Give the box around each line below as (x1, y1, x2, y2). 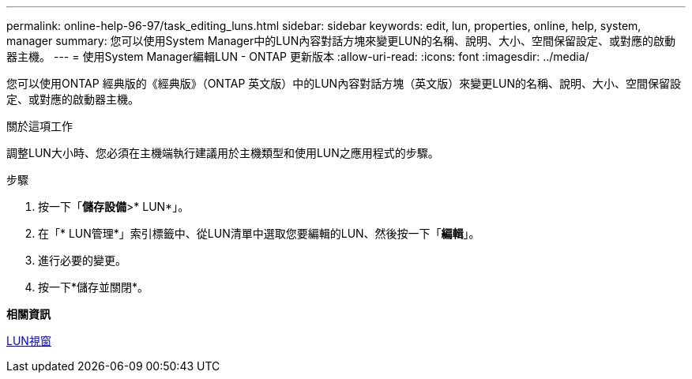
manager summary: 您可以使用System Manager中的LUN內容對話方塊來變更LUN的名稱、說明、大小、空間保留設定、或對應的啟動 (6, 34, 676, 47)
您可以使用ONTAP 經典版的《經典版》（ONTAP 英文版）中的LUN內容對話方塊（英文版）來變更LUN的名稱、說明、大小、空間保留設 (6, 77, 682, 90)
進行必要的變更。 (38, 253, 126, 267)
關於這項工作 (6, 119, 73, 133)
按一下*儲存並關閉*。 (38, 280, 149, 294)
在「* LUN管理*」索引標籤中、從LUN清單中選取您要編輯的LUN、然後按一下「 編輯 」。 (38, 227, 480, 240)
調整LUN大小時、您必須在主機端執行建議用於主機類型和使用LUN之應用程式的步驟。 (6, 146, 439, 159)
